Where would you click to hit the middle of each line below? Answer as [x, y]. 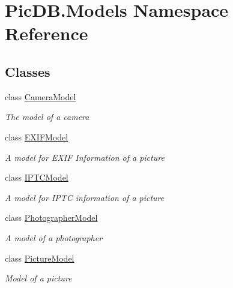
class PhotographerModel [51, 217]
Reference [47, 33]
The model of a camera [47, 117]
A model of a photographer [54, 237]
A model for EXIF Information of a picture [85, 157]
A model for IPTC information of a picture [85, 197]
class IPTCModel [37, 177]
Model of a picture [38, 278]
